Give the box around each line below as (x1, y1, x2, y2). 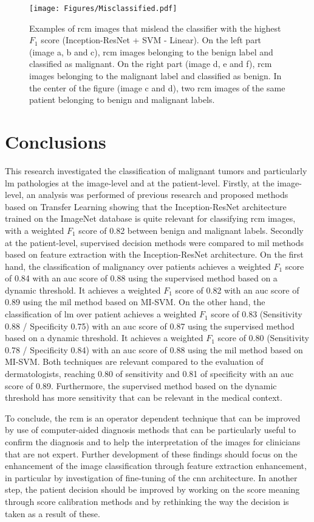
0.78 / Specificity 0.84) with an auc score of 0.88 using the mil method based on (5, 343, 303, 356)
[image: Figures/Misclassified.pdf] (29, 4, 177, 13)
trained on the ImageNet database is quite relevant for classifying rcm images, (5, 212, 296, 225)
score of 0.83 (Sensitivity (211, 308, 302, 320)
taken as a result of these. (5, 507, 100, 520)
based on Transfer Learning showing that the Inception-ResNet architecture (5, 200, 287, 213)
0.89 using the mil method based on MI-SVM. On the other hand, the (5, 295, 265, 308)
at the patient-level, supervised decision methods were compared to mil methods (5, 236, 304, 249)
